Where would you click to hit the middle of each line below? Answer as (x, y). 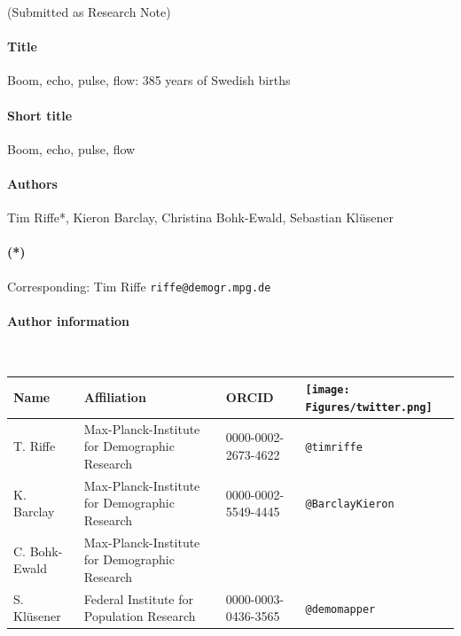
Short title (40, 115)
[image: (328, 390)
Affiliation (115, 396)
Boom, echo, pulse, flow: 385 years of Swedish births (149, 80)
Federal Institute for (139, 598)
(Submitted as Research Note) (89, 12)
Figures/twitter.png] (369, 407)
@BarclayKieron (350, 504)
